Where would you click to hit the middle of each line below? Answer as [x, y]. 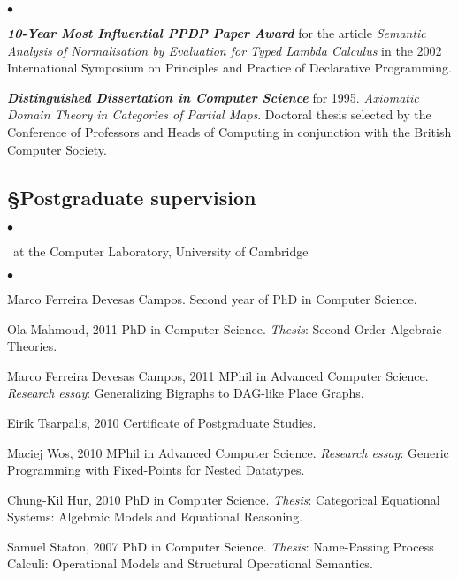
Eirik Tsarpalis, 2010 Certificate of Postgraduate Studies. [162, 422]
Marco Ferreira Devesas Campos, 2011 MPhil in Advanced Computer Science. [218, 375]
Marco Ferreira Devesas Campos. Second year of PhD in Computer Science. [212, 298]
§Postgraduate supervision [132, 197]
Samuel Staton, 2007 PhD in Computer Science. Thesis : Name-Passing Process [221, 546]
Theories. [32, 346]
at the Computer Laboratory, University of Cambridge [160, 251]
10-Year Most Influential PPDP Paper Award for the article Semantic [217, 33]
